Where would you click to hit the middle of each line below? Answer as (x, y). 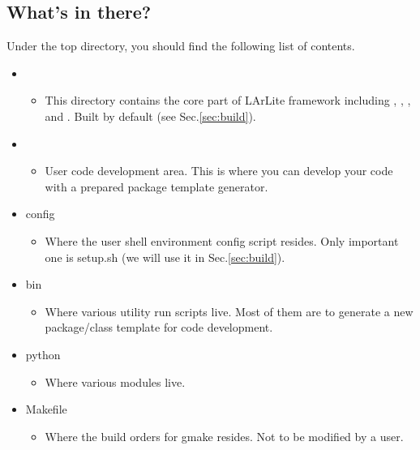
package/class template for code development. (159, 327)
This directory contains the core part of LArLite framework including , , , (228, 100)
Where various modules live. (115, 381)
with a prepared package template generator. (156, 186)
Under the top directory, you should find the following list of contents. (181, 46)
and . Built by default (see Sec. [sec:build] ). (150, 116)
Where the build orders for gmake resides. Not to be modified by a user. (224, 436)
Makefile (46, 409)
